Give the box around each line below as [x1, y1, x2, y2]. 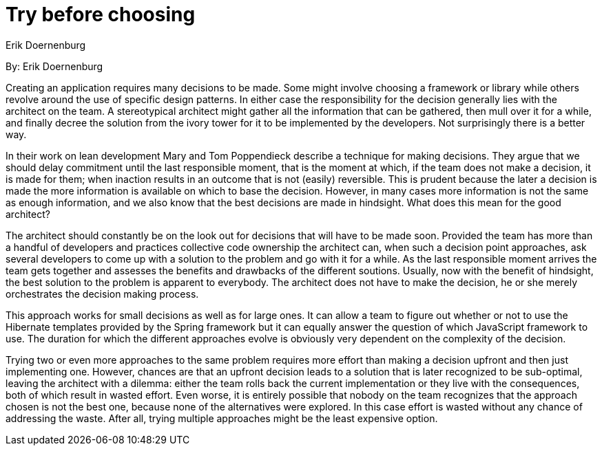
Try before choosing [6, 3, 196, 26]
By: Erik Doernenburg [6, 60, 103, 72]
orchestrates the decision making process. [6, 287, 199, 300]
